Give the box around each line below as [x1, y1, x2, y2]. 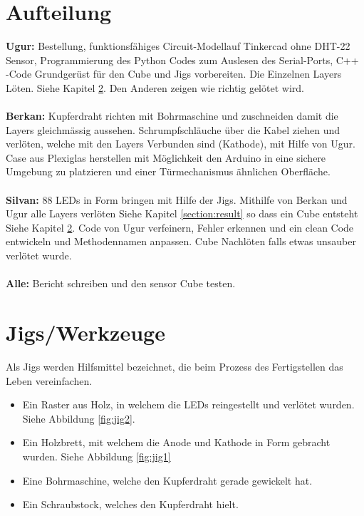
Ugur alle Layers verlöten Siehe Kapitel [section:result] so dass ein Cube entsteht [6, 206, 358, 221]
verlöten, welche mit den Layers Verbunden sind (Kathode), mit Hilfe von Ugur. [6, 136, 355, 151]
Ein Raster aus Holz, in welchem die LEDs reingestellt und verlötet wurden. [22, 397, 355, 412]
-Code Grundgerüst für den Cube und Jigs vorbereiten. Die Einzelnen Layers [6, 66, 342, 81]
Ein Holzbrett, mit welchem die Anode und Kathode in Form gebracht [22, 435, 331, 450]
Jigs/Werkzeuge [6, 318, 165, 346]
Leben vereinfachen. [6, 373, 93, 388]
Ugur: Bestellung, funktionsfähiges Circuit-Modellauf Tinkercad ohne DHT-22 [6, 38, 350, 53]
